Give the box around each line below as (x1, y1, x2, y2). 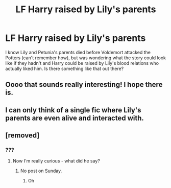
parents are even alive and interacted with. (5, 113, 144, 122)
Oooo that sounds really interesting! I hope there (5, 80, 163, 89)
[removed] (5, 131, 40, 140)
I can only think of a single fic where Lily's (5, 106, 141, 114)
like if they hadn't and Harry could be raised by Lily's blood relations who (5, 60, 159, 66)
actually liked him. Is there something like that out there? (5, 65, 124, 72)
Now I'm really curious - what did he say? (12, 158, 101, 164)
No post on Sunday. (20, 168, 62, 174)
